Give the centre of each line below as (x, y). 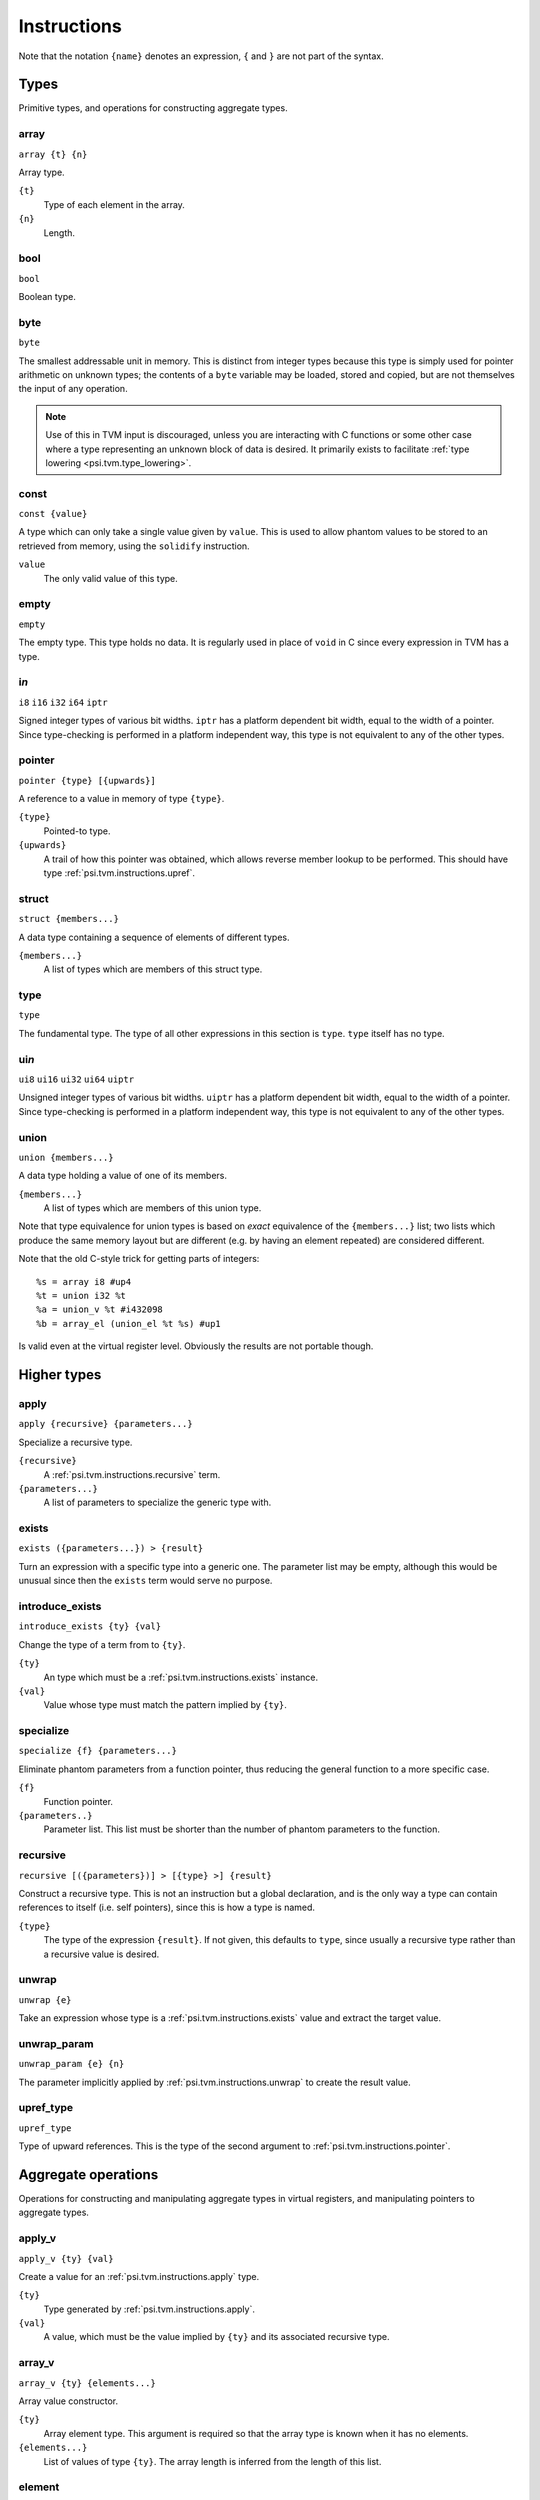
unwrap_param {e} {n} (71, 2064)
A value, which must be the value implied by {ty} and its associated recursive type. (216, 2337)
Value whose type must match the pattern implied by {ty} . (165, 1705)
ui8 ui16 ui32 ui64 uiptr (76, 1079)
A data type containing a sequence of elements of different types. (154, 937)
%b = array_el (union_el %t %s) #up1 (129, 1323)
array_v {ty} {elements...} (87, 2383)
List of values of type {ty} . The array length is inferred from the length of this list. (212, 2461)
